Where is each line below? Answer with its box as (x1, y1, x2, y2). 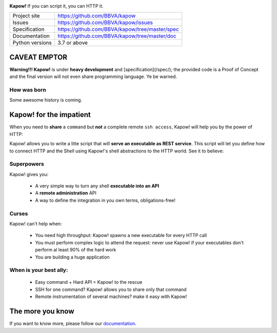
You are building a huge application (35, 254, 110, 260)
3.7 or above (57, 39, 88, 46)
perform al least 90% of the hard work (35, 247, 116, 253)
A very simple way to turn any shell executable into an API (35, 183, 160, 189)
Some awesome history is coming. (9, 97, 82, 103)
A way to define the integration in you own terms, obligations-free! (35, 197, 176, 203)
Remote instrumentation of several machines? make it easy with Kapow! (35, 293, 187, 300)
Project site (12, 12, 41, 19)
